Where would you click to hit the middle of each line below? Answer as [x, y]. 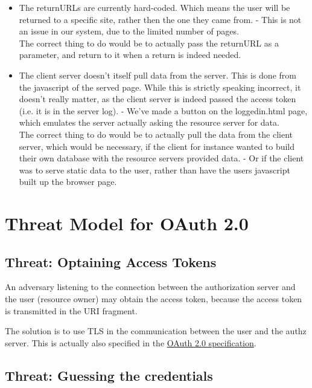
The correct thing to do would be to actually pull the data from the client [156, 134]
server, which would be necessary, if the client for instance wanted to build [157, 146]
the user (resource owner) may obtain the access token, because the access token [154, 299]
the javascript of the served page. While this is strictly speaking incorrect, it [160, 87]
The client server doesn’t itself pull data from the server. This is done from [158, 75]
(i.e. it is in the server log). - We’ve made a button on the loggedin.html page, [163, 110]
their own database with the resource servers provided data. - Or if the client [161, 158]
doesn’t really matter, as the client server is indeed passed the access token [158, 99]
